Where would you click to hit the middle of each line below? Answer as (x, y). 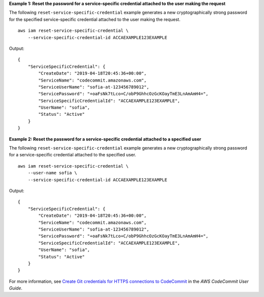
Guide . (16, 288)
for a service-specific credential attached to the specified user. (73, 155)
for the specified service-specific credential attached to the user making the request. (95, 19)
